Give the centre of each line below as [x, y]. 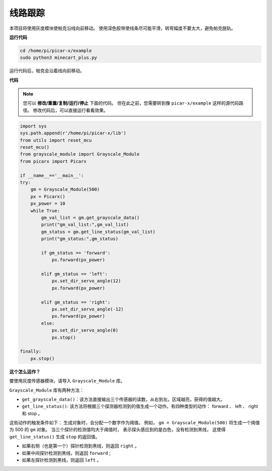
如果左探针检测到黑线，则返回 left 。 [62, 460]
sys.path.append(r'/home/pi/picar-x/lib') [73, 133]
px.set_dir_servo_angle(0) [85, 330]
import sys [33, 126]
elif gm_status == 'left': [74, 274]
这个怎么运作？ [25, 371]
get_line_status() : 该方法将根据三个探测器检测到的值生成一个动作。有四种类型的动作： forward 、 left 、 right [140, 406]
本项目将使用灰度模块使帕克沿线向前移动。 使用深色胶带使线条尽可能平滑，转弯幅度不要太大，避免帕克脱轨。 [122, 28]
